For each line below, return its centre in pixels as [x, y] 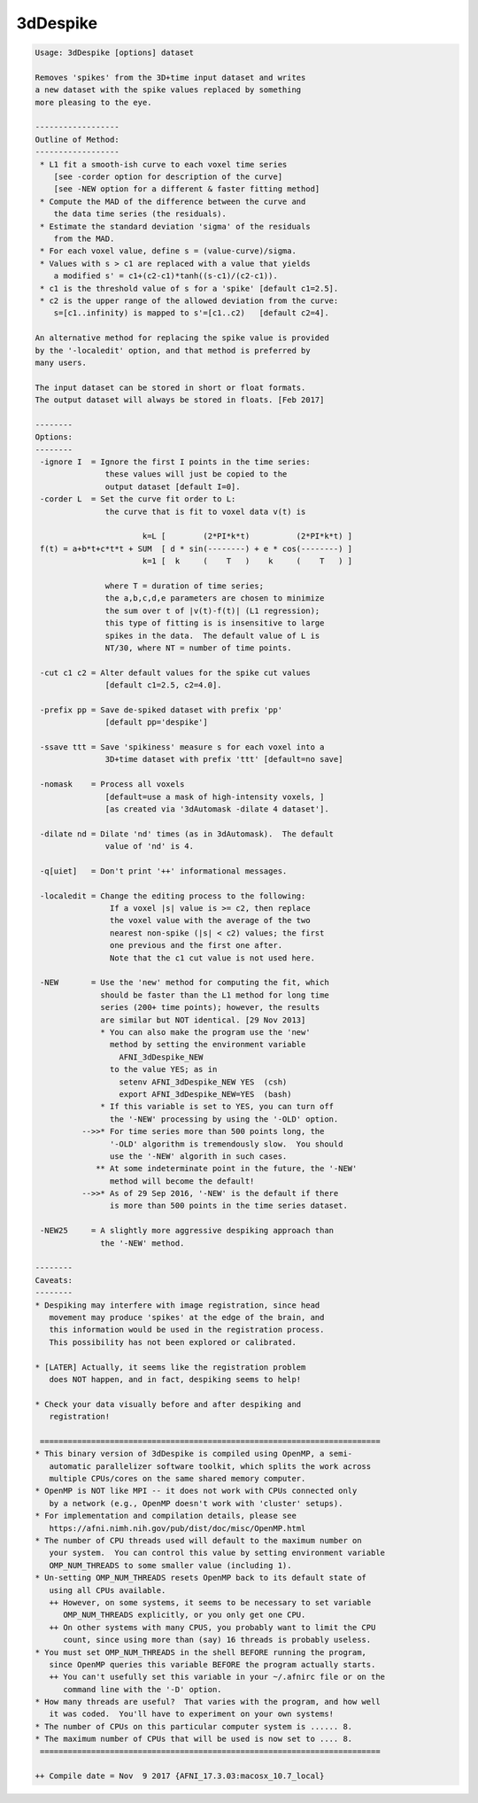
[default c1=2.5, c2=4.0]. [163, 685]
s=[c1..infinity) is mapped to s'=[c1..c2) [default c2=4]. [191, 313]
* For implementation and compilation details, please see [166, 1516]
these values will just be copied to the [196, 474]
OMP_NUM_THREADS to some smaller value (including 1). [170, 1565]
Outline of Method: [77, 139]
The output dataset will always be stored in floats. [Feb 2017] [180, 400]
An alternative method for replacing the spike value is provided [182, 338]
